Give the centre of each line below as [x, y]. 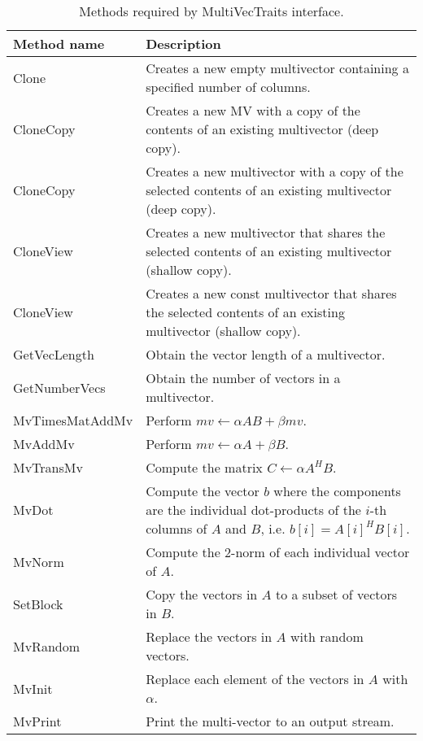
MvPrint [37, 721]
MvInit [33, 688]
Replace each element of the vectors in [255, 679]
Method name [59, 44]
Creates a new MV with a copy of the [253, 110]
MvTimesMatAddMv [73, 420]
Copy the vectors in [202, 594]
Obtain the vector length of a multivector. [266, 354]
